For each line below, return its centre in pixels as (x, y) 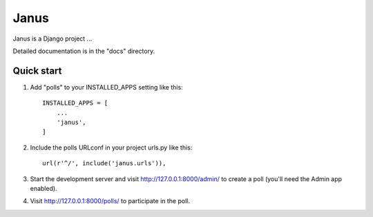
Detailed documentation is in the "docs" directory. (84, 51)
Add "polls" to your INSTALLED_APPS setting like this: (106, 87)
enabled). (44, 188)
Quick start (37, 71)
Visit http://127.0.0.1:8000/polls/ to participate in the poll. (110, 201)
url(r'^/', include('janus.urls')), (104, 163)
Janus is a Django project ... (52, 39)
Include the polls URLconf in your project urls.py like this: (111, 147)
